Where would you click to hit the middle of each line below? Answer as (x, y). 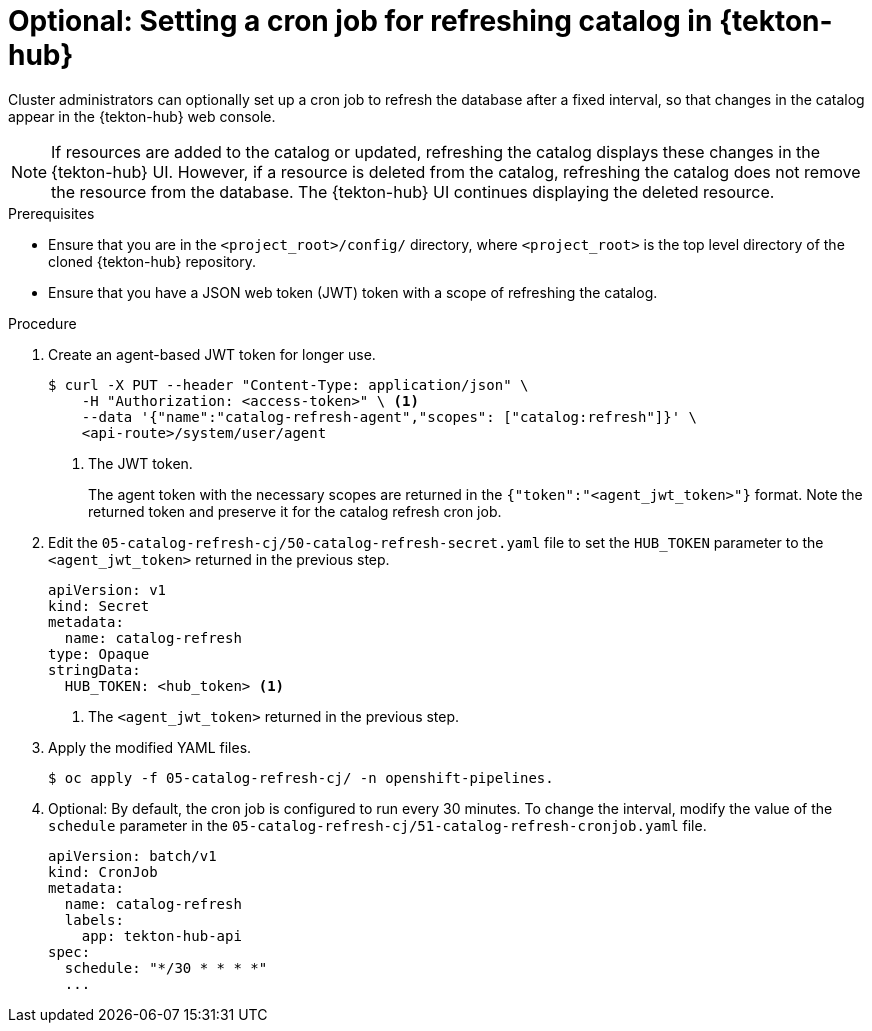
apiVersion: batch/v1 (132, 855)
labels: (94, 919)
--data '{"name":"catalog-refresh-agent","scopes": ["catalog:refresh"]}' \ (389, 416)
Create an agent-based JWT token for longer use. (212, 354)
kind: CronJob (103, 871)
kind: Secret (99, 605)
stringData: (94, 669)
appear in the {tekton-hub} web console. (142, 116)
